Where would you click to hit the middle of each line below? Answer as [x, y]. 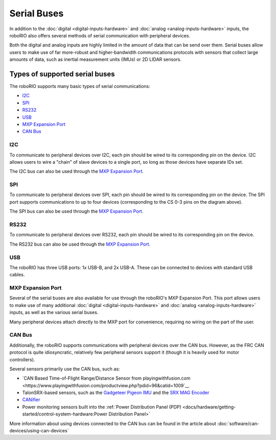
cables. [17, 275]
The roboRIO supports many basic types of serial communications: [80, 86]
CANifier [31, 400]
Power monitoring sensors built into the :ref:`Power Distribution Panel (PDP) [102, 407]
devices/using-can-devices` [39, 431]
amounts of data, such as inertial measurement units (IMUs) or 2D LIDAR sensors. [95, 59]
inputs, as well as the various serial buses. [54, 313]
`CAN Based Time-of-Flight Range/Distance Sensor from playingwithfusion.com [106, 378]
